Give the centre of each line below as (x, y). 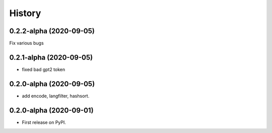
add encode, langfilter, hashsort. (56, 96)
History (25, 13)
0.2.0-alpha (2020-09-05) (52, 84)
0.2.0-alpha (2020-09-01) (51, 110)
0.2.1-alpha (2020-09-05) (51, 57)
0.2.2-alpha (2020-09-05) (52, 31)
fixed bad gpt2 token (44, 69)
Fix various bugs (26, 43)
